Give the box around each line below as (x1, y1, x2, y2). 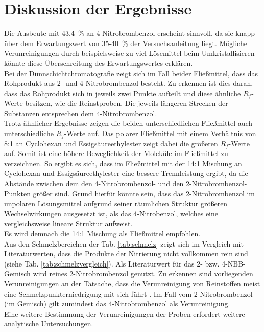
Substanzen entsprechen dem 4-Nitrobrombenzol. (4, 107, 157, 118)
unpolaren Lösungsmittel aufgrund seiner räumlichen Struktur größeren (4, 198, 228, 209)
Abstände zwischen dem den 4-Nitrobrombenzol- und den (4, 178, 184, 189)
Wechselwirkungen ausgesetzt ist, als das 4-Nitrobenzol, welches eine (4, 208, 219, 218)
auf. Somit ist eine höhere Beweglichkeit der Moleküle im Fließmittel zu (4, 148, 228, 159)
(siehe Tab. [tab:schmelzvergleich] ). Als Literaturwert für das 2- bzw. (4, 258, 220, 269)
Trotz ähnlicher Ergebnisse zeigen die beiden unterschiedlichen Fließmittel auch (4, 118, 253, 128)
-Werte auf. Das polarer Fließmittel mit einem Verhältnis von (64, 128, 256, 139)
